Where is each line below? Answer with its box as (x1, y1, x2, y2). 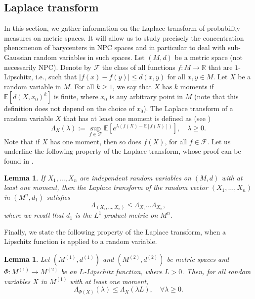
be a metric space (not (174, 52, 243, 62)
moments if (180, 81, 214, 91)
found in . (4, 155, 34, 166)
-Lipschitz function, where (84, 266, 163, 277)
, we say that (112, 81, 152, 91)
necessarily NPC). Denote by (4, 61, 91, 72)
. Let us (207, 136, 231, 146)
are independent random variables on (80, 172, 191, 182)
